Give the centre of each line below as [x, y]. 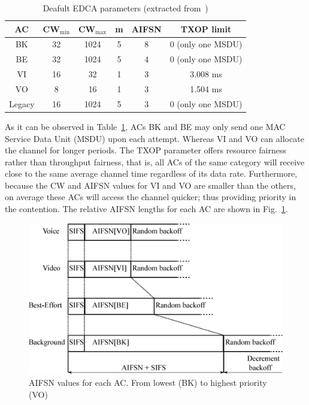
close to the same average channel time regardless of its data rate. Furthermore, [151, 173]
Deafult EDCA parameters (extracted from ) [125, 8]
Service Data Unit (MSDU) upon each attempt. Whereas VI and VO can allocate [154, 138]
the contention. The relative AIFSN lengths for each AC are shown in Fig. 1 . [146, 209]
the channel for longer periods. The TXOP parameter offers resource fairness [146, 150]
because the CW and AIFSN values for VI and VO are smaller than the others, [150, 185]
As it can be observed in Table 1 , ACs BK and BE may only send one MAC [145, 126]
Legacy [22, 103]
